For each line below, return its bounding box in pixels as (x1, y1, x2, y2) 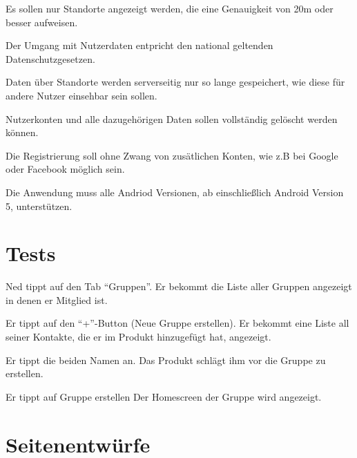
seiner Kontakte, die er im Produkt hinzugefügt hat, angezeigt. (6, 330, 271, 344)
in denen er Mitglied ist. (6, 292, 108, 307)
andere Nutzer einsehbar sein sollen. (6, 88, 157, 102)
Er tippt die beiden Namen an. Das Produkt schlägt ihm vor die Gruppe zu (6, 352, 326, 367)
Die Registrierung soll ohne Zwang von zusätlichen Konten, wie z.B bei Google (6, 148, 338, 162)
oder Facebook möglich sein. (6, 162, 125, 176)
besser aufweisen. (6, 15, 78, 29)
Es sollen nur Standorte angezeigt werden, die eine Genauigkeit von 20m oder (6, 1, 334, 15)
